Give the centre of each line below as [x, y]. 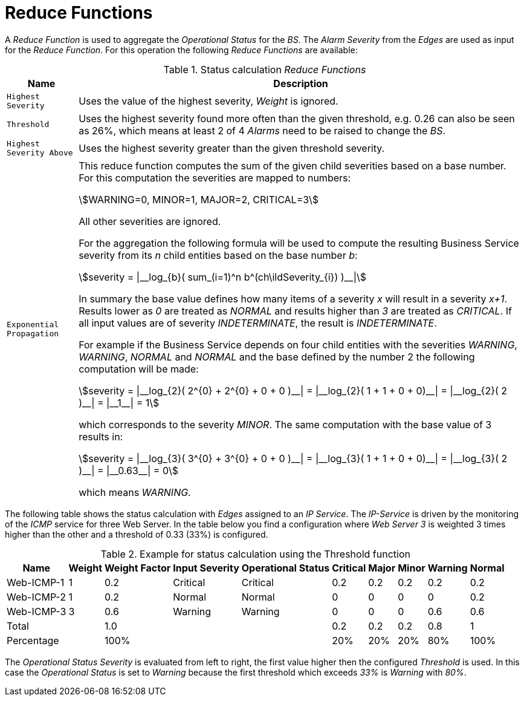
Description [301, 83]
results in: [101, 436]
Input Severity [206, 568]
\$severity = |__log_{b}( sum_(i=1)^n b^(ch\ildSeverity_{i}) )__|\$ [223, 277]
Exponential [33, 324]
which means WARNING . [135, 492]
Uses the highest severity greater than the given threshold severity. [232, 148]
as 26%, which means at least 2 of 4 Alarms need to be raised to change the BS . [262, 130]
